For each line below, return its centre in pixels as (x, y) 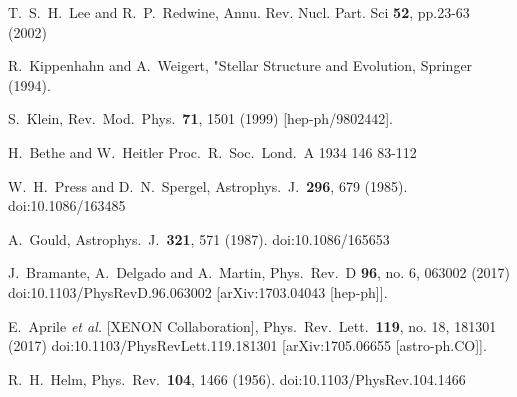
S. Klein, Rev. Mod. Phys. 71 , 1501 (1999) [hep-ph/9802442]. (200, 118)
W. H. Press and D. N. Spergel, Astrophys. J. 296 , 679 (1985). (208, 185)
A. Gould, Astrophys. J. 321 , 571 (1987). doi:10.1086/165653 (199, 238)
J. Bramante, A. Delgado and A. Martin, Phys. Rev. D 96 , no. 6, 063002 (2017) (259, 272)
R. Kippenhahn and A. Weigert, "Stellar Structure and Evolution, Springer (240, 65)
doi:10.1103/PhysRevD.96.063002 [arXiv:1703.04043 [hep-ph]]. (198, 291)
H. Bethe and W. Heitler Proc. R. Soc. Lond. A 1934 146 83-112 (212, 151)
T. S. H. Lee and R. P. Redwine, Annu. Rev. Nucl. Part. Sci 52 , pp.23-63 (239, 12)
